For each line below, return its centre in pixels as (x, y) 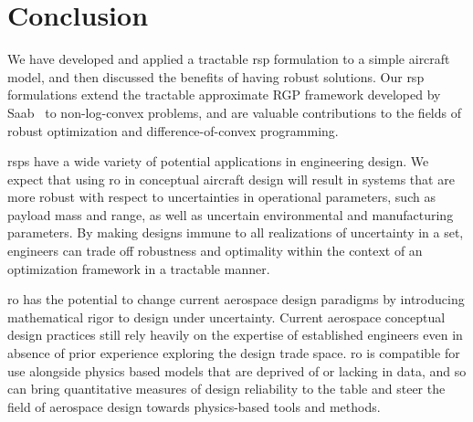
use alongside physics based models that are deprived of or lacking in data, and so (237, 370)
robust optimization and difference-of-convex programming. (173, 130)
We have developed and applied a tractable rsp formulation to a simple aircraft (229, 59)
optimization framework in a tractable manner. (139, 268)
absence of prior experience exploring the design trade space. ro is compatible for (234, 353)
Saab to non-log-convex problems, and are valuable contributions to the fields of (234, 112)
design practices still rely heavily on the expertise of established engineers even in (235, 335)
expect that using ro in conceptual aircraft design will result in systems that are (231, 179)
